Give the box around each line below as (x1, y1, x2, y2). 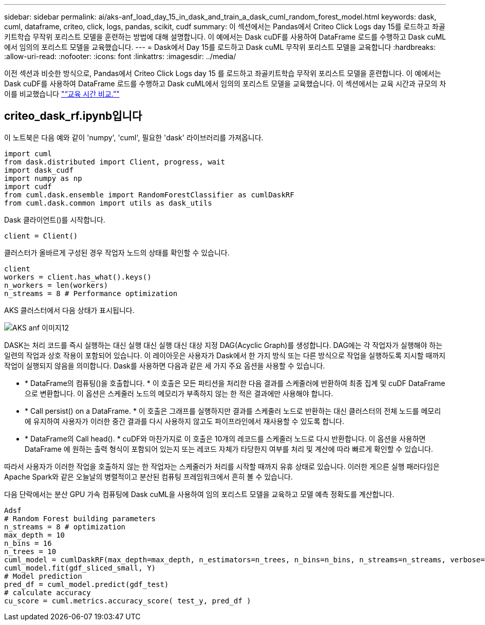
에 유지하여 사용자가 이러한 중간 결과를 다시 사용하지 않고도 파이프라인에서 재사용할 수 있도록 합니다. (25, 416, 344, 426)
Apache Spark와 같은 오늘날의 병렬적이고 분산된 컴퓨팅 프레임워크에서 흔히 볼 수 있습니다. (4, 472, 293, 481)
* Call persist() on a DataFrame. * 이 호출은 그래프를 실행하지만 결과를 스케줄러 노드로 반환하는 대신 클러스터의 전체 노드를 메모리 (25, 406, 441, 415)
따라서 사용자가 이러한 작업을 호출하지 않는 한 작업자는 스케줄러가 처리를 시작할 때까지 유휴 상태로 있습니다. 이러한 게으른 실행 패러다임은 (4, 462, 440, 471)
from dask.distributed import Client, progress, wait (4, 157, 225, 166)
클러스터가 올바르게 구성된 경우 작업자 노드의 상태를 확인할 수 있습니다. (4, 248, 230, 257)
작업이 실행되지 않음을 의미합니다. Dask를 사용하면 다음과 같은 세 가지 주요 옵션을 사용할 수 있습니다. (4, 361, 325, 370)
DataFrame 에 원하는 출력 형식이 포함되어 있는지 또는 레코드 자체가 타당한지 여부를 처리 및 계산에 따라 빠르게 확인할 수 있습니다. (25, 444, 433, 453)
